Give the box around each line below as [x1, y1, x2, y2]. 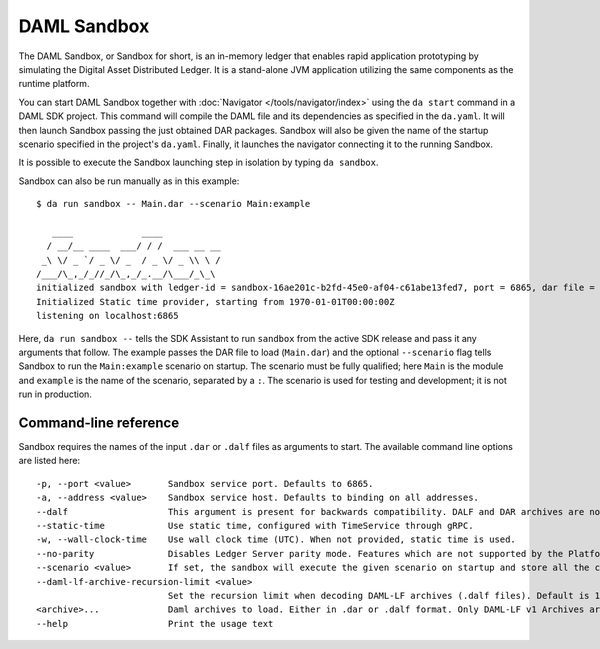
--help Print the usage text [36, 618, 274, 629]
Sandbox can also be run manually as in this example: [18, 175, 240, 187]
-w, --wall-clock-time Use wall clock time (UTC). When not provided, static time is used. [36, 534, 517, 545]
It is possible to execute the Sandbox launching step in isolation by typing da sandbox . [18, 156, 379, 169]
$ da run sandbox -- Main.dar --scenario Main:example [36, 198, 311, 210]
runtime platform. [18, 78, 90, 90]
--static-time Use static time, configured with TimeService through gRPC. [36, 520, 474, 531]
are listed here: [18, 455, 80, 467]
